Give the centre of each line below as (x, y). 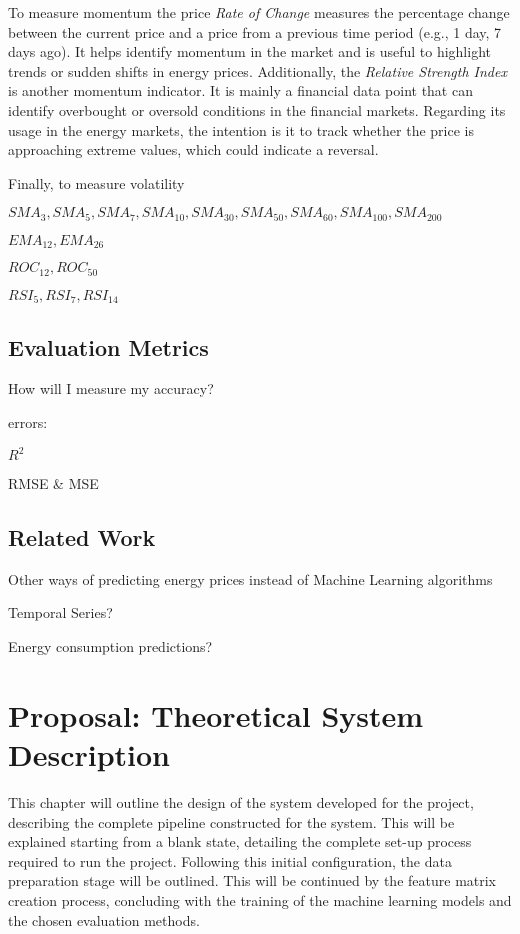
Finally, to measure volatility (96, 182)
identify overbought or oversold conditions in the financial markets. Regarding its (257, 109)
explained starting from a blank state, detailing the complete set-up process (240, 841)
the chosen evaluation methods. (104, 919)
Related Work (82, 537)
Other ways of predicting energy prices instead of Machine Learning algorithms (250, 578)
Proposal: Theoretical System (216, 714)
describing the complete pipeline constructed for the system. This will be (231, 821)
